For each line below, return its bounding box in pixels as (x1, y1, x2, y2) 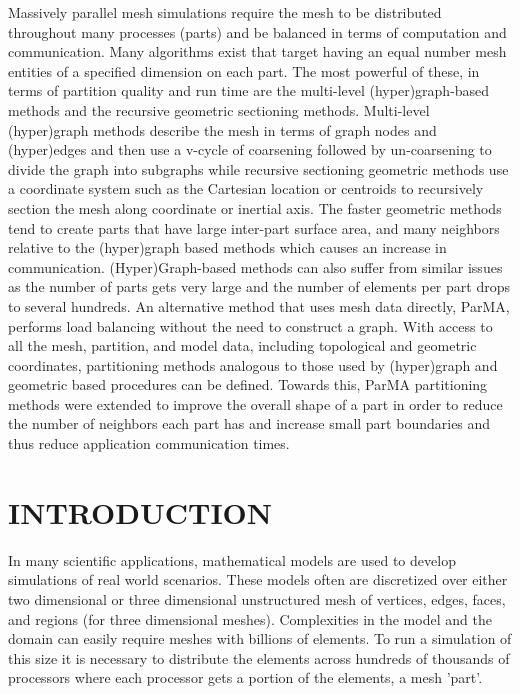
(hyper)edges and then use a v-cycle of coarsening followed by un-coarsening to (8, 139, 492, 160)
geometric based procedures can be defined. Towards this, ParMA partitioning (8, 374, 488, 395)
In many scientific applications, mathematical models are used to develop (8, 549, 456, 570)
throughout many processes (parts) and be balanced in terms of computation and (8, 21, 507, 42)
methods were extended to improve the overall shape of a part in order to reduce (8, 393, 503, 414)
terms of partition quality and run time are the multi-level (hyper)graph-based (8, 80, 490, 101)
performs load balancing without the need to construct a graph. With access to (8, 315, 493, 336)
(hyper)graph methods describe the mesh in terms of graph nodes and (8, 119, 437, 140)
